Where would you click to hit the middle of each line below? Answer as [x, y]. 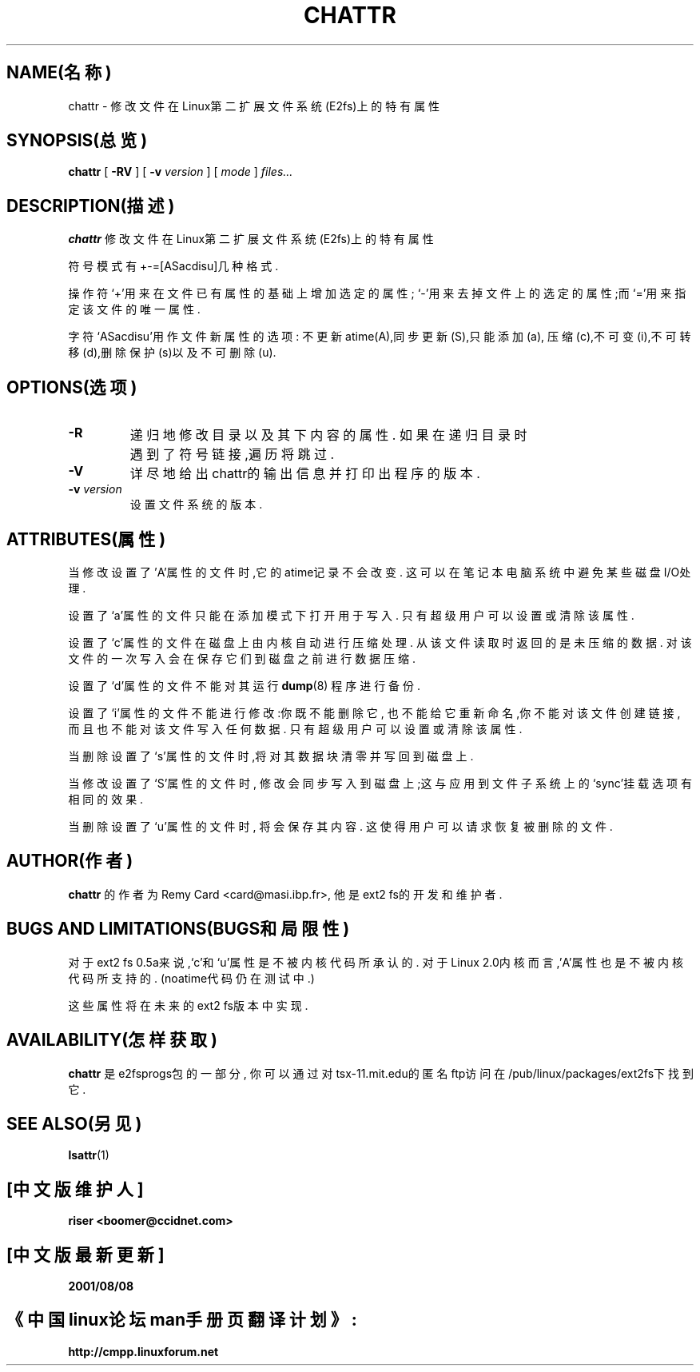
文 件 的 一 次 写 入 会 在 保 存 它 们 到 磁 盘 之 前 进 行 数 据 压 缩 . [242, 658]
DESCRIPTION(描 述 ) [91, 205]
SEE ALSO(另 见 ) [74, 1123]
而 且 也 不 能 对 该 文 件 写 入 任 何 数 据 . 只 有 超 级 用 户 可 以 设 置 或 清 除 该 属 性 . [295, 728]
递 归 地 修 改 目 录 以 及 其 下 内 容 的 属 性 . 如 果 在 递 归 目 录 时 [328, 435]
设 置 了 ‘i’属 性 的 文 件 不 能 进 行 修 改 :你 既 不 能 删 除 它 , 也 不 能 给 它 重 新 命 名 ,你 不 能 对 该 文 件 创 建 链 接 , [374, 712]
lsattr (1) [89, 1155]
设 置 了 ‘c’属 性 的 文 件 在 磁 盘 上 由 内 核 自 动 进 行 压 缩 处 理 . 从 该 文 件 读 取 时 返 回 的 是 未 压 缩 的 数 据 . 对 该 [380, 642]
